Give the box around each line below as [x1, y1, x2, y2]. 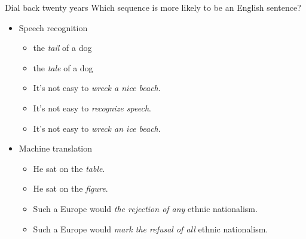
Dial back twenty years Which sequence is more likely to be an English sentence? [5, 1, 301, 13]
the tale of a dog [33, 61, 93, 74]
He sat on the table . [33, 162, 105, 174]
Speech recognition [19, 21, 88, 34]
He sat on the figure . [33, 182, 108, 195]
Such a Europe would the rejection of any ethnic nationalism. [33, 202, 258, 214]
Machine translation [19, 142, 93, 155]
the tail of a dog [33, 41, 92, 54]
